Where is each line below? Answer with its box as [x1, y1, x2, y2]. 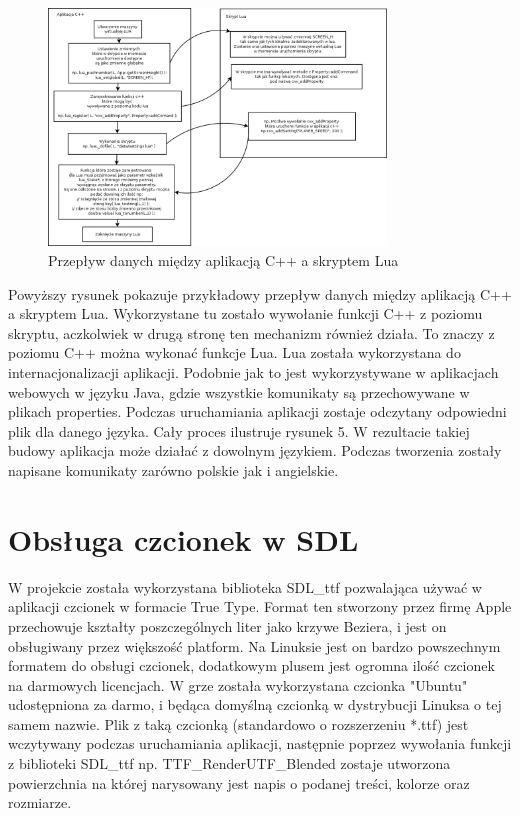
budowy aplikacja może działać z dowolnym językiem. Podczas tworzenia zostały [8, 440, 502, 461]
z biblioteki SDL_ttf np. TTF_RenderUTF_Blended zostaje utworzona [8, 753, 451, 774]
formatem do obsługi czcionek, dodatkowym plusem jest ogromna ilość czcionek [8, 655, 495, 676]
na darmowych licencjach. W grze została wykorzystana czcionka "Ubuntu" [8, 674, 468, 695]
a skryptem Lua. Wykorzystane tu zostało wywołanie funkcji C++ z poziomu [8, 303, 483, 324]
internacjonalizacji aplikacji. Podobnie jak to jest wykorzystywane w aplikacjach [8, 362, 499, 383]
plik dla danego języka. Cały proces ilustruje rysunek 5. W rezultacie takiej [8, 420, 470, 441]
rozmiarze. [8, 792, 72, 813]
